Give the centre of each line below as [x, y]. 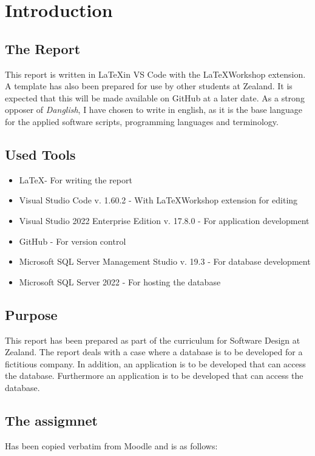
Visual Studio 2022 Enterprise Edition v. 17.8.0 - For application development [164, 220]
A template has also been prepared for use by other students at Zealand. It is [149, 86]
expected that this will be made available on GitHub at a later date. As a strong [155, 97]
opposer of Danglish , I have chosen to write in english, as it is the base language [154, 110]
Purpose [31, 314]
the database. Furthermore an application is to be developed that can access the [154, 376]
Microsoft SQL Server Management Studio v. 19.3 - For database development [165, 261]
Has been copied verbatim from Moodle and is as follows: [111, 445]
